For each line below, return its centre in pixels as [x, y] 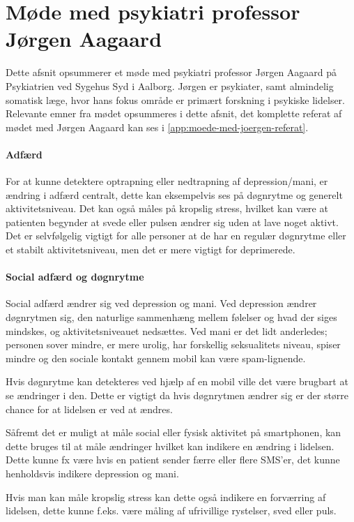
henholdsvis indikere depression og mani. [92, 473]
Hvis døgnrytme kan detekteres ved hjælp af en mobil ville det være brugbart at [177, 381]
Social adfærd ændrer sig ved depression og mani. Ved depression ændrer [161, 303]
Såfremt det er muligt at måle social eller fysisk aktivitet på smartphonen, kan [174, 432]
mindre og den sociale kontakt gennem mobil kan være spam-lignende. [156, 358]
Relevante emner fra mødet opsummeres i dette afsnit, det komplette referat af [174, 113]
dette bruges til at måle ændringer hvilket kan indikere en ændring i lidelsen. [170, 446]
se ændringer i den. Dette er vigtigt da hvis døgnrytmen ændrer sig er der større [177, 395]
